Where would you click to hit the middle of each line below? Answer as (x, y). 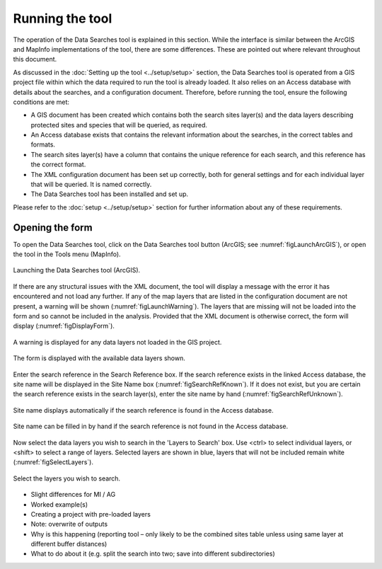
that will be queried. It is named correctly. (91, 185)
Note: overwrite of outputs (69, 524)
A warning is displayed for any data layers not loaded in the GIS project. (117, 342)
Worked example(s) (59, 504)
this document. (35, 59)
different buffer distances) (69, 544)
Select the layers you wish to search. (66, 478)
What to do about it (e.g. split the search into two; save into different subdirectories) (153, 554)
